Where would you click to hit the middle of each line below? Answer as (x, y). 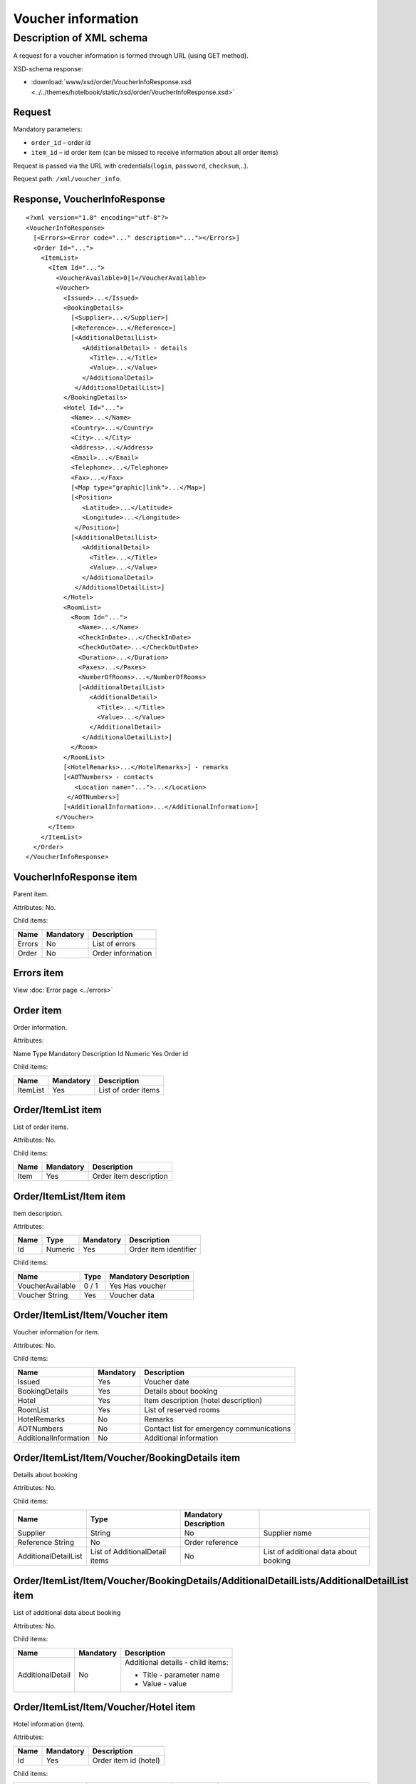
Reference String (46, 1543)
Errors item (38, 973)
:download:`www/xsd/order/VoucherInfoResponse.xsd (111, 82)
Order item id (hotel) (126, 1760)
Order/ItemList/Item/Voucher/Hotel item (104, 1707)
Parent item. (31, 894)
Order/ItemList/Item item (69, 1196)
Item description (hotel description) (203, 1400)
